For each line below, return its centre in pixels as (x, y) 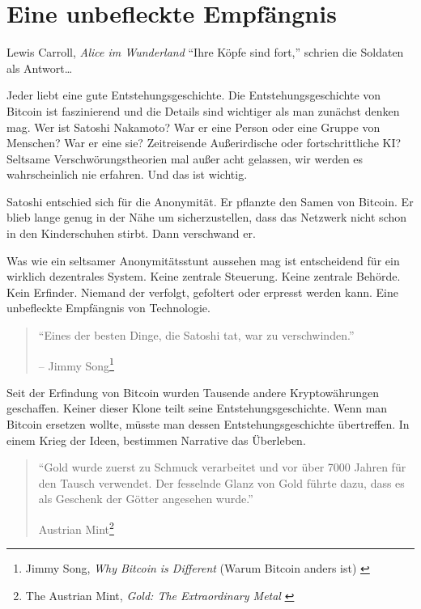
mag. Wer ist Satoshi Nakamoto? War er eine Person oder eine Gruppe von (193, 127)
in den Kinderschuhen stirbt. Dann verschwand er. (131, 233)
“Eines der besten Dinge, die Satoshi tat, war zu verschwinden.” (196, 335)
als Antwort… (40, 68)
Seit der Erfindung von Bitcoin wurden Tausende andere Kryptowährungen (193, 392)
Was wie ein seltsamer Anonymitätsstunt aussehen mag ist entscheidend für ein (203, 260)
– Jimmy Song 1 (76, 364)
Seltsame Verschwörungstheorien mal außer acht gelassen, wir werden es (185, 158)
